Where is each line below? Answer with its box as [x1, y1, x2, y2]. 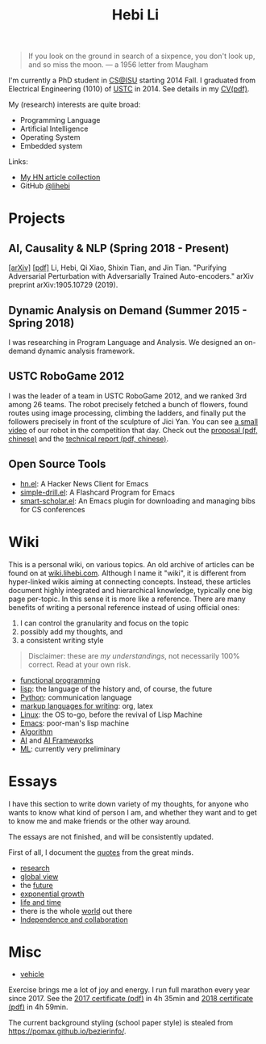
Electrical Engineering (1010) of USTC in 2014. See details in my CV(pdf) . [8, 84, 250, 94]
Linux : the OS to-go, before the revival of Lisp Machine [19, 709, 203, 719]
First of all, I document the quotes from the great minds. [8, 847, 194, 857]
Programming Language [19, 116, 101, 125]
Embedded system [19, 141, 83, 151]
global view [19, 871, 59, 882]
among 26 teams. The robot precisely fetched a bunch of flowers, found [8, 399, 248, 409]
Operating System [19, 133, 81, 142]
